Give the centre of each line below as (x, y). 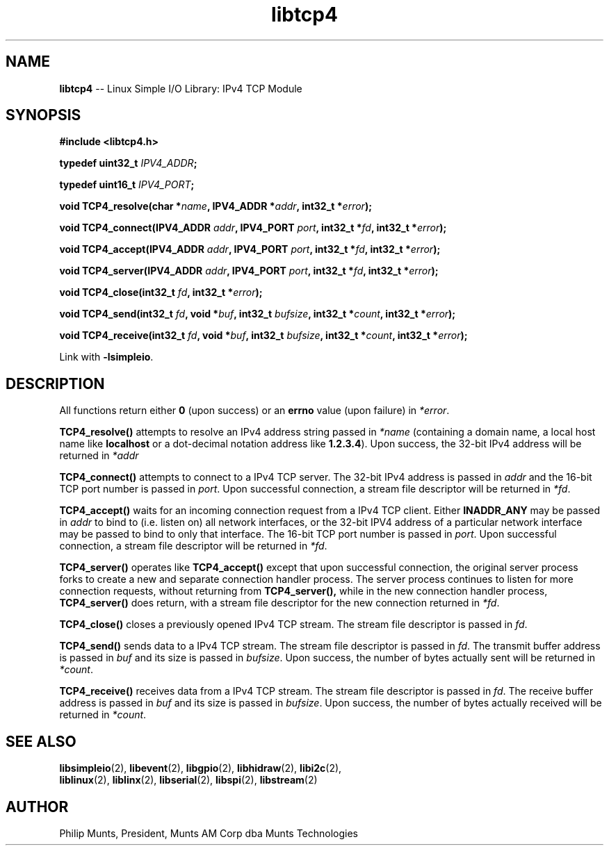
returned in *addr (99, 456)
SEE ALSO (41, 741)
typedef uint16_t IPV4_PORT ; (127, 185)
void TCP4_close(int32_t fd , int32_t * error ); (161, 292)
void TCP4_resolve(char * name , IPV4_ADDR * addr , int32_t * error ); (216, 206)
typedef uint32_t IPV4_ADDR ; (128, 163)
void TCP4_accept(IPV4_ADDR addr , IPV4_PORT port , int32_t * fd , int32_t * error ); (250, 249)
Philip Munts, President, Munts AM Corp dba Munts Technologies (209, 833)
